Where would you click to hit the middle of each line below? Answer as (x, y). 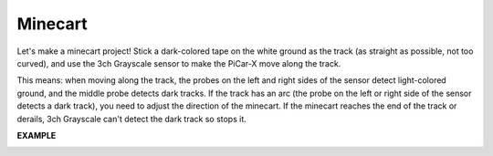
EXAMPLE (37, 135)
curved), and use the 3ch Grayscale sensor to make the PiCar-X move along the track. (179, 63)
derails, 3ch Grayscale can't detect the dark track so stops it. (131, 119)
